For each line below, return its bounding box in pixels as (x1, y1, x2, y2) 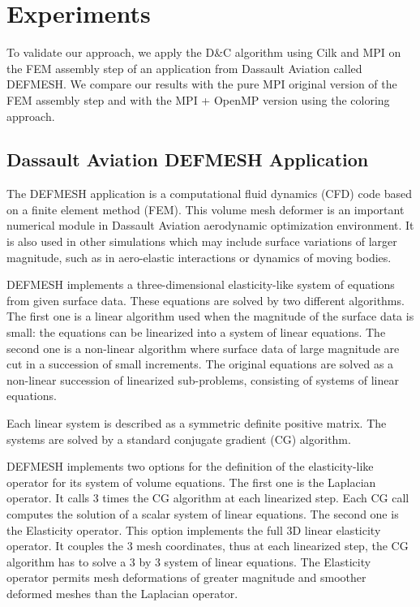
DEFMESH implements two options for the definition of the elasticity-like (6, 458, 374, 475)
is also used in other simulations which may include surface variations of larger (6, 233, 397, 250)
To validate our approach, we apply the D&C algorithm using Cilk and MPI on (6, 44, 401, 61)
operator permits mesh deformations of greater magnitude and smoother (6, 569, 366, 586)
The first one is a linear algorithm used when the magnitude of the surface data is (6, 308, 414, 325)
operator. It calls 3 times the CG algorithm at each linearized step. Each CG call (6, 489, 409, 506)
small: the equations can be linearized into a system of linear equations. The (6, 324, 386, 341)
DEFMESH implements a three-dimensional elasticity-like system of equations (6, 276, 395, 293)
